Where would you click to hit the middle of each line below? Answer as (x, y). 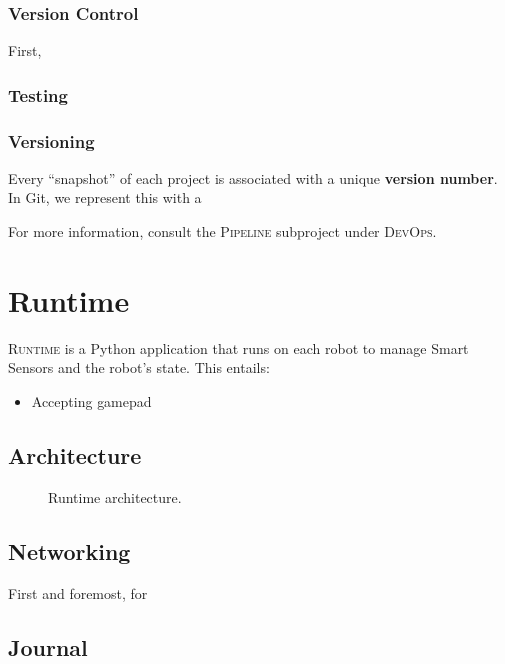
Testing (38, 94)
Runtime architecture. (115, 496)
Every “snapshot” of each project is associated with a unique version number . (253, 177)
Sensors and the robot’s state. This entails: (139, 367)
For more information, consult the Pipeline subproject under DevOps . (222, 231)
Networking (69, 550)
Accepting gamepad (91, 400)
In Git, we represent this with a (105, 197)
